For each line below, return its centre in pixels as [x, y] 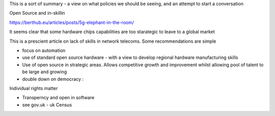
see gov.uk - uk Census [47, 105]
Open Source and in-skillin [37, 13]
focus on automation [44, 50]
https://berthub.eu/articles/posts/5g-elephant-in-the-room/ [72, 22]
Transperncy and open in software [58, 98]
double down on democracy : [53, 79]
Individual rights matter [34, 88]
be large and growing [45, 72]
